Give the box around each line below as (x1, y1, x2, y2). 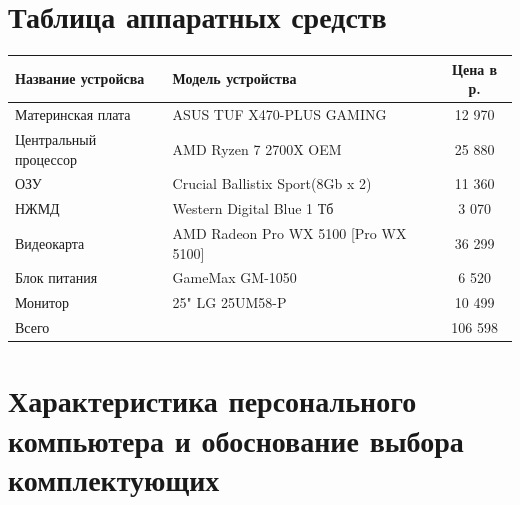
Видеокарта (15, 232, 85, 253)
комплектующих (8, 458, 220, 499)
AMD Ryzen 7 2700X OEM (172, 138, 342, 159)
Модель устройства (172, 68, 297, 89)
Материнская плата (15, 104, 131, 125)
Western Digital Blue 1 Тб (172, 198, 334, 219)
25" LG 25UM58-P (172, 292, 287, 313)
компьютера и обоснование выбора (8, 419, 464, 460)
